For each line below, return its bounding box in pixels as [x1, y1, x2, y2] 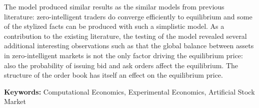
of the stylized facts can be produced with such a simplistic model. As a [4, 21, 224, 31]
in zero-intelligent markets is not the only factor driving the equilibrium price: [4, 50, 243, 60]
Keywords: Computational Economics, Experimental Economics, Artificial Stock [4, 86, 255, 97]
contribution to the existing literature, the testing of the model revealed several [4, 30, 247, 41]
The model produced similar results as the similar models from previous [4, 1, 224, 11]
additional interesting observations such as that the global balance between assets [4, 40, 254, 51]
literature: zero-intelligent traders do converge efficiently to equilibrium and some [4, 11, 252, 21]
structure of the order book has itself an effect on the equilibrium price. [4, 70, 223, 80]
